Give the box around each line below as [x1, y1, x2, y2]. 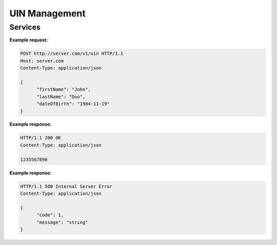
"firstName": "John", [36, 87, 91, 92]
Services [9, 23, 41, 32]
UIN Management [9, 8, 86, 19]
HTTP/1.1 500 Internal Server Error [20, 183, 113, 189]
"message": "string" [36, 219, 88, 225]
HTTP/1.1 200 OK [20, 135, 62, 141]
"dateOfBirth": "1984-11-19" [36, 101, 110, 107]
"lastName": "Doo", [36, 94, 86, 99]
